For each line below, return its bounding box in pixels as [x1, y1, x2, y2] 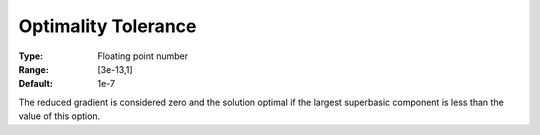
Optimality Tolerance [18, 15, 197, 37]
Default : [18, 78, 54, 90]
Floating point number [97, 50, 189, 62]
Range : [18, 63, 49, 75]
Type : [18, 50, 44, 62]
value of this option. [18, 110, 101, 122]
